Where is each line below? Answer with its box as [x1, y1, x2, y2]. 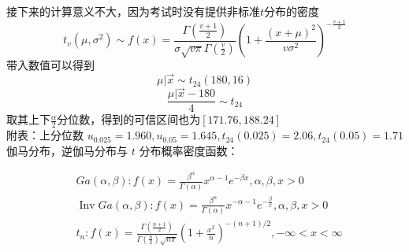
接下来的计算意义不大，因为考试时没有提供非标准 [6, 3, 260, 19]
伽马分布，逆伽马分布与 [6, 142, 128, 158]
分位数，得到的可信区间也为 [57, 111, 201, 128]
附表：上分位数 [6, 127, 84, 143]
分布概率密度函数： [139, 142, 239, 158]
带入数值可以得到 [6, 57, 95, 73]
